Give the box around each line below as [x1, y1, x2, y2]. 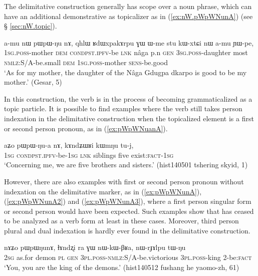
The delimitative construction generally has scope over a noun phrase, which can [4, 1, 252, 11]
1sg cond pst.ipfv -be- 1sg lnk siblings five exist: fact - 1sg [4, 149, 174, 160]
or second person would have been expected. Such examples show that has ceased [4, 205, 254, 216]
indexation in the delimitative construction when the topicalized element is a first [4, 113, 254, 123]
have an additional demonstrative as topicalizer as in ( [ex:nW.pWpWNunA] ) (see [4, 11, 253, 21]
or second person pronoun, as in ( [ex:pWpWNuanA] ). [4, 123, 168, 133]
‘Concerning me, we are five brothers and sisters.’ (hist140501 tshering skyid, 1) [4, 159, 248, 170]
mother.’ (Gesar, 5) [4, 77, 62, 87]
